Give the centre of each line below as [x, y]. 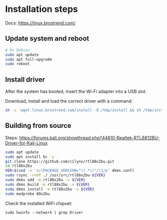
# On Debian [17, 50]
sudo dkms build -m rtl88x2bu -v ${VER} [48, 184]
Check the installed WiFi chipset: [39, 203]
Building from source [38, 126]
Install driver [25, 79]
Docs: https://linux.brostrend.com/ [41, 23]
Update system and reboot [47, 39]
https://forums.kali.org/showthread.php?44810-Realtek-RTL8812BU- [89, 137]
